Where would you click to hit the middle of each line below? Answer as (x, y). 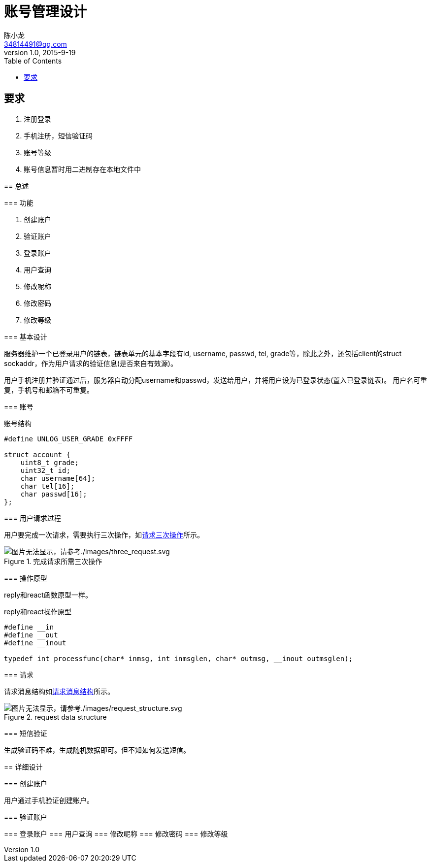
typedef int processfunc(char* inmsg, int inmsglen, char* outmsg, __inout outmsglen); (179, 658)
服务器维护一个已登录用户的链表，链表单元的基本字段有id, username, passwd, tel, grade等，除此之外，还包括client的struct (203, 353)
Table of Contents (33, 61)
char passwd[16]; (54, 494)
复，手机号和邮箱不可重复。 (49, 390)
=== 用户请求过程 (33, 518)
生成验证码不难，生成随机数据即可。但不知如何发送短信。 (97, 750)
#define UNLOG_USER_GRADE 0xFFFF (68, 439)
